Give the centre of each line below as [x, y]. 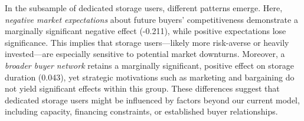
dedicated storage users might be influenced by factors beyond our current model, [152, 100]
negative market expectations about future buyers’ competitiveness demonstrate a [151, 19]
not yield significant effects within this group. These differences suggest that [142, 88]
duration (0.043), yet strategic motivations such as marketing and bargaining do [150, 77]
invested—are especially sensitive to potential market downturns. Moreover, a [145, 54]
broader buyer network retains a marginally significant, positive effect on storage [149, 65]
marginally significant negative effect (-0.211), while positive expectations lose [146, 31]
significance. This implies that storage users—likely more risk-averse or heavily [147, 42]
